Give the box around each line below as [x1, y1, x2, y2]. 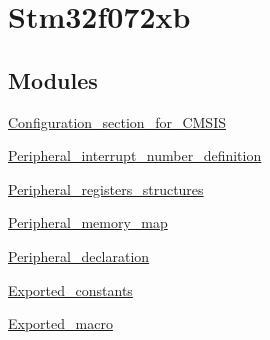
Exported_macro [8, 313, 113, 334]
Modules [8, 64, 98, 95]
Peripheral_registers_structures [8, 178, 204, 199]
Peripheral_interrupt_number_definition [8, 145, 262, 166]
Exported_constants [8, 279, 133, 300]
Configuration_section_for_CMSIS [8, 111, 226, 132]
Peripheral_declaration [8, 245, 150, 266]
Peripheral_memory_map [8, 212, 168, 233]
